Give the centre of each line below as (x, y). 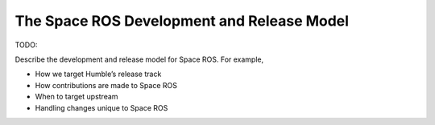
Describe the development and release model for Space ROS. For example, (139, 59)
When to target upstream (77, 97)
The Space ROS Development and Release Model (182, 21)
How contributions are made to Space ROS (106, 85)
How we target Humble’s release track (98, 74)
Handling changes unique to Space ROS (101, 107)
